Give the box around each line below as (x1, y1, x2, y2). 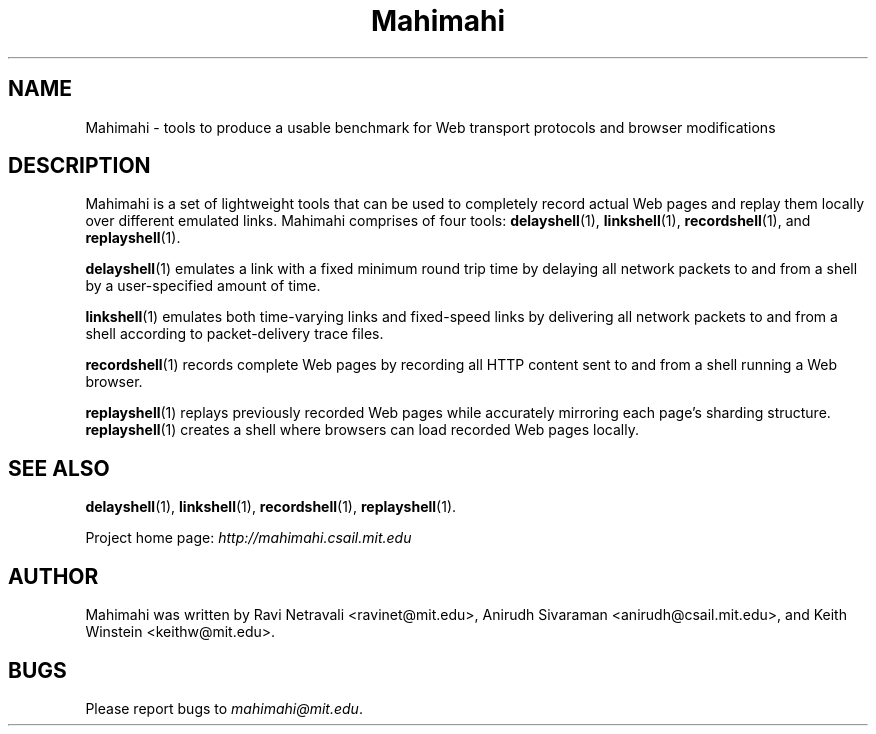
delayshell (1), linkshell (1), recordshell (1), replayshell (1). (85, 498, 457, 516)
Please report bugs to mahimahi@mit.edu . (85, 699, 363, 717)
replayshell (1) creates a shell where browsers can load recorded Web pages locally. (85, 421, 639, 439)
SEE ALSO (8, 455, 110, 481)
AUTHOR (8, 563, 99, 589)
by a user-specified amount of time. (85, 277, 321, 295)
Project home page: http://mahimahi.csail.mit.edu (85, 529, 412, 547)
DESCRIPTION (8, 153, 151, 179)
